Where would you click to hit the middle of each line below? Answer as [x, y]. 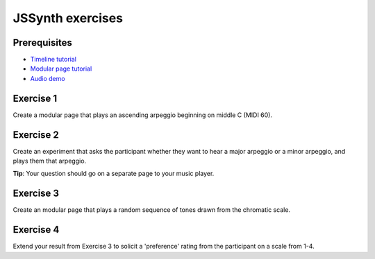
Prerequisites [42, 43]
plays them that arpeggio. [50, 161]
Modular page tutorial [61, 69]
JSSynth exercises [68, 18]
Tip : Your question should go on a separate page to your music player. [114, 174]
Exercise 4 [36, 230]
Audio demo [48, 78]
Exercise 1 [35, 98]
